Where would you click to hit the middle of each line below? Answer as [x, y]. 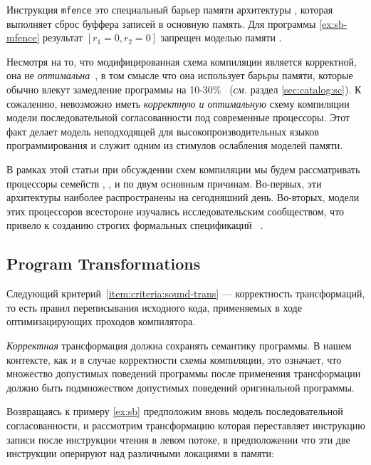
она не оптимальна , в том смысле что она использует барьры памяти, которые [180, 75]
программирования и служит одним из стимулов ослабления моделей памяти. [175, 145]
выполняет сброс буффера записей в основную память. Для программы [161, 23]
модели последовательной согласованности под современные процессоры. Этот [178, 117]
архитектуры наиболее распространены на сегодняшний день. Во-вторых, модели [183, 197]
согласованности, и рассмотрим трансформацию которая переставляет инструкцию [186, 425]
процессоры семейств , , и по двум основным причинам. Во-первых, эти [164, 183]
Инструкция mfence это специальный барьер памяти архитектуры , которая [170, 9]
